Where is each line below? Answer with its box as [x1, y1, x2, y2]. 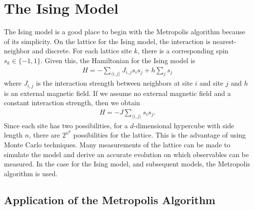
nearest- [212, 36, 237, 46]
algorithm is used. [4, 168, 58, 178]
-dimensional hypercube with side [133, 120, 234, 130]
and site [200, 78, 224, 88]
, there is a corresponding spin [137, 46, 229, 56]
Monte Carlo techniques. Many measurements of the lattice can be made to [4, 140, 230, 150]
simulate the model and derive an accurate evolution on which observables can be [4, 149, 249, 159]
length [4, 130, 23, 140]
